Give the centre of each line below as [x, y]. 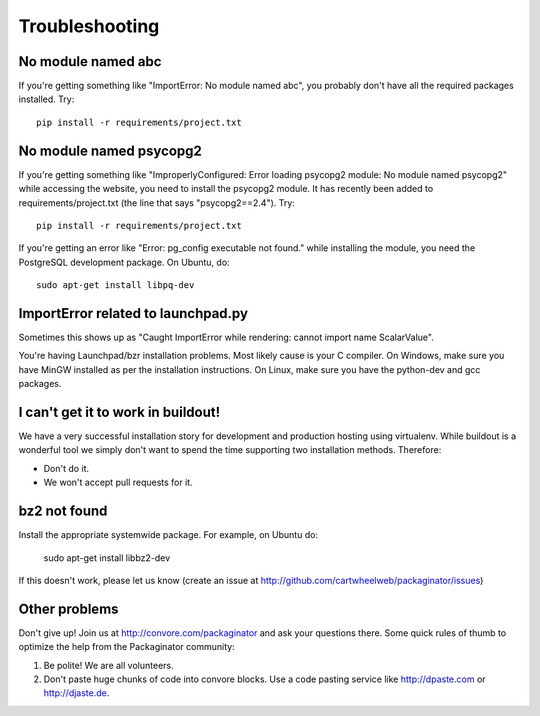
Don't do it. [66, 468]
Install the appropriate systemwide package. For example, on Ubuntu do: [168, 535]
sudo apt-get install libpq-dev [115, 285]
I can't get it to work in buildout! [119, 411]
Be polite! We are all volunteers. [108, 665]
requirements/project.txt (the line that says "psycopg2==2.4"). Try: [156, 202]
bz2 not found [63, 511]
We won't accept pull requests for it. [118, 482]
